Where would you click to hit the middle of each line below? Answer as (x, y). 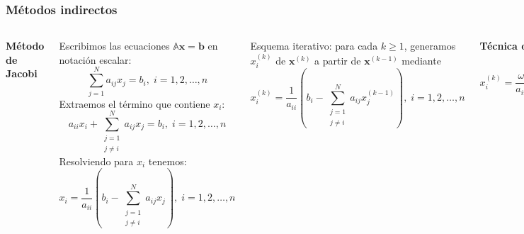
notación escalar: (95, 59)
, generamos (430, 46)
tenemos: (167, 161)
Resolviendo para (96, 161)
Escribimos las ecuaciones (114, 46)
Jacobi (22, 73)
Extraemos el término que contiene (135, 103)
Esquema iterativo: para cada (314, 46)
